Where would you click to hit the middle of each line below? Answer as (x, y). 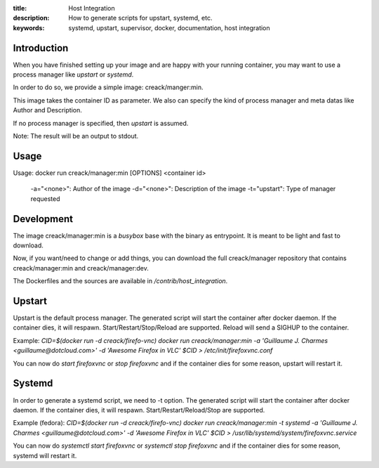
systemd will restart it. (45, 455)
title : (20, 8)
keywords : (29, 27)
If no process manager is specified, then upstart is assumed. (101, 123)
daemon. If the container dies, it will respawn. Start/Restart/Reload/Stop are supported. (139, 410)
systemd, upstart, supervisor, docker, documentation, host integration (169, 27)
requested (45, 199)
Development (43, 219)
